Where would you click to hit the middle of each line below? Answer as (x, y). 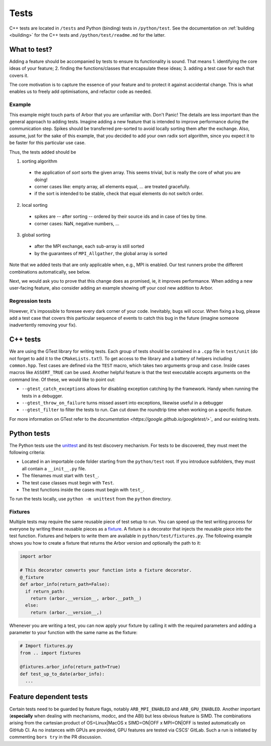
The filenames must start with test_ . (60, 476)
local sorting (35, 205)
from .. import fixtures (50, 653)
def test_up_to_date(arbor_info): (62, 674)
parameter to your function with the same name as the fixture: (73, 633)
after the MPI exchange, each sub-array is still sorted (89, 246)
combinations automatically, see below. (50, 272)
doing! (41, 179)
